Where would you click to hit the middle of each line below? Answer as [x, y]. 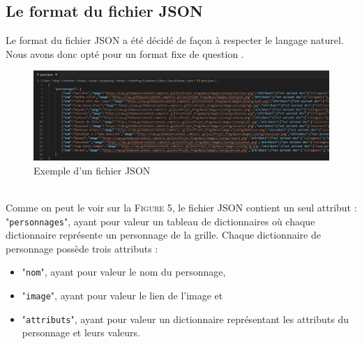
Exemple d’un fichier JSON [92, 170]
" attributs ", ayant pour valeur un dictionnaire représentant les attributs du [186, 319]
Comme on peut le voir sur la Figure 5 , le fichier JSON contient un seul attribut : [181, 207]
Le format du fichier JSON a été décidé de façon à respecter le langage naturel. [175, 40]
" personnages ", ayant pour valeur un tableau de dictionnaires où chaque [160, 221]
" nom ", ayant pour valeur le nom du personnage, [124, 272]
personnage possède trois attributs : [82, 248]
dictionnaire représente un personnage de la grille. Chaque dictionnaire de [163, 235]
